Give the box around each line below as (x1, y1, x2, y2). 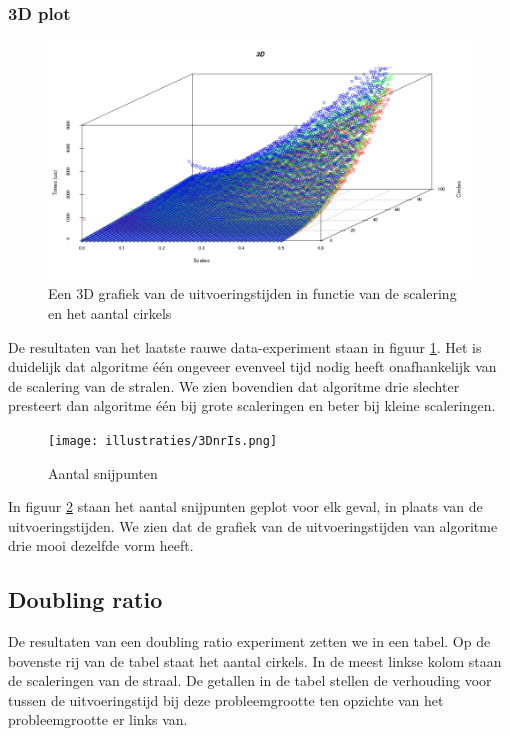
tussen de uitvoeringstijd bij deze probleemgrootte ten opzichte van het (8, 689, 444, 710)
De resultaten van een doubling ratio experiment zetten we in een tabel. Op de (8, 631, 491, 652)
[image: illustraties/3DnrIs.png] (48, 433, 278, 448)
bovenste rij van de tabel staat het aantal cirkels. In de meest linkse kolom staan (8, 650, 502, 671)
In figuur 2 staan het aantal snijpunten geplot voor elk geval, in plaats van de (8, 496, 483, 517)
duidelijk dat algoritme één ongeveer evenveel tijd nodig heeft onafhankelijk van (8, 356, 497, 377)
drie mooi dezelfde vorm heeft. (8, 535, 194, 556)
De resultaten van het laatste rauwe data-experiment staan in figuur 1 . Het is (8, 336, 482, 357)
